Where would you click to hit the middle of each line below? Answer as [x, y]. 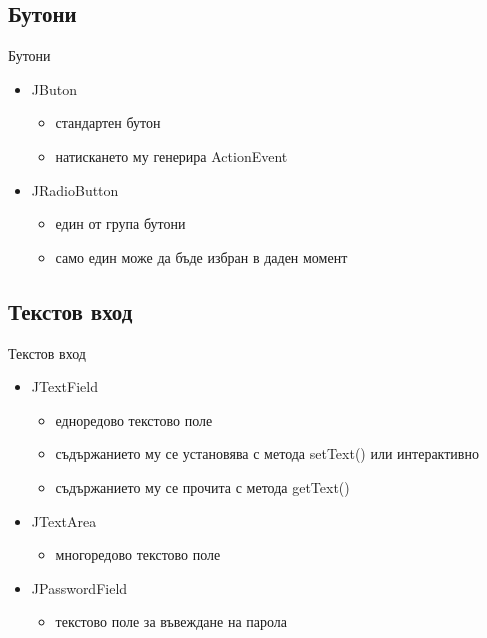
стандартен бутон [108, 122]
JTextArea [64, 520]
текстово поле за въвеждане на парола [171, 621]
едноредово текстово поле [134, 419]
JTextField [64, 386]
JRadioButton [75, 189]
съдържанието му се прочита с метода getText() [202, 486]
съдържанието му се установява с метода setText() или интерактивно [267, 453]
